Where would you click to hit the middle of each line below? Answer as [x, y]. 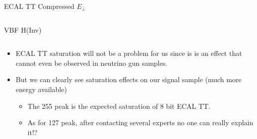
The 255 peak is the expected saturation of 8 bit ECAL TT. [119, 106]
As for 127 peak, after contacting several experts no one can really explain [140, 122]
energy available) [41, 89]
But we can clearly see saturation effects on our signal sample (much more [128, 79]
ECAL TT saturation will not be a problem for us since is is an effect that [129, 53]
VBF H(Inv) [23, 29]
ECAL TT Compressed [39, 6]
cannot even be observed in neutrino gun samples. [92, 63]
